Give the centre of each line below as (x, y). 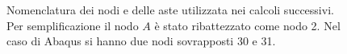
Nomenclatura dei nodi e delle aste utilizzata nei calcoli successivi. (170, 10)
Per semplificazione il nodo (73, 25)
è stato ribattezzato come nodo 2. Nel (247, 25)
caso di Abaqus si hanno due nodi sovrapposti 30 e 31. (141, 41)
